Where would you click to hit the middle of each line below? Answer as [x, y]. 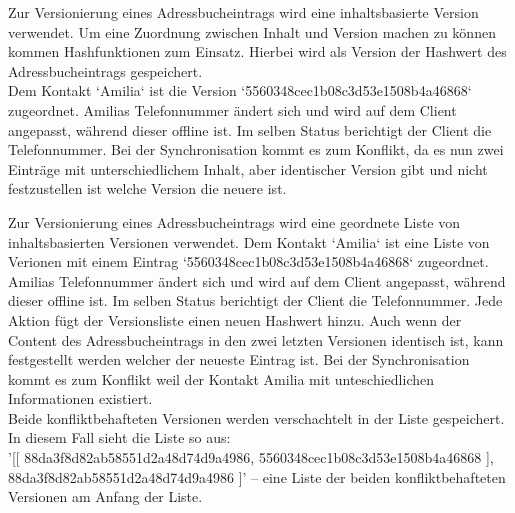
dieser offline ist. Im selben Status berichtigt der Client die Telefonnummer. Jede [255, 300]
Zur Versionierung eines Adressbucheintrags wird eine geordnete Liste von [234, 221]
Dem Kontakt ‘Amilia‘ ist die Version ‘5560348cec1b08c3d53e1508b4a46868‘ [240, 90]
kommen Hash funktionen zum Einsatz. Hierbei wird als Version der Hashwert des [257, 51]
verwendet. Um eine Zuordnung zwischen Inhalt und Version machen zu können [252, 31]
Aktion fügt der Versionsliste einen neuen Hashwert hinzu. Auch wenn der [235, 319]
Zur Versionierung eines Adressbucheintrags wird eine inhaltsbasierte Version [243, 12]
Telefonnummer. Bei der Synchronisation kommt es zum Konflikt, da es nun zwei [256, 149]
